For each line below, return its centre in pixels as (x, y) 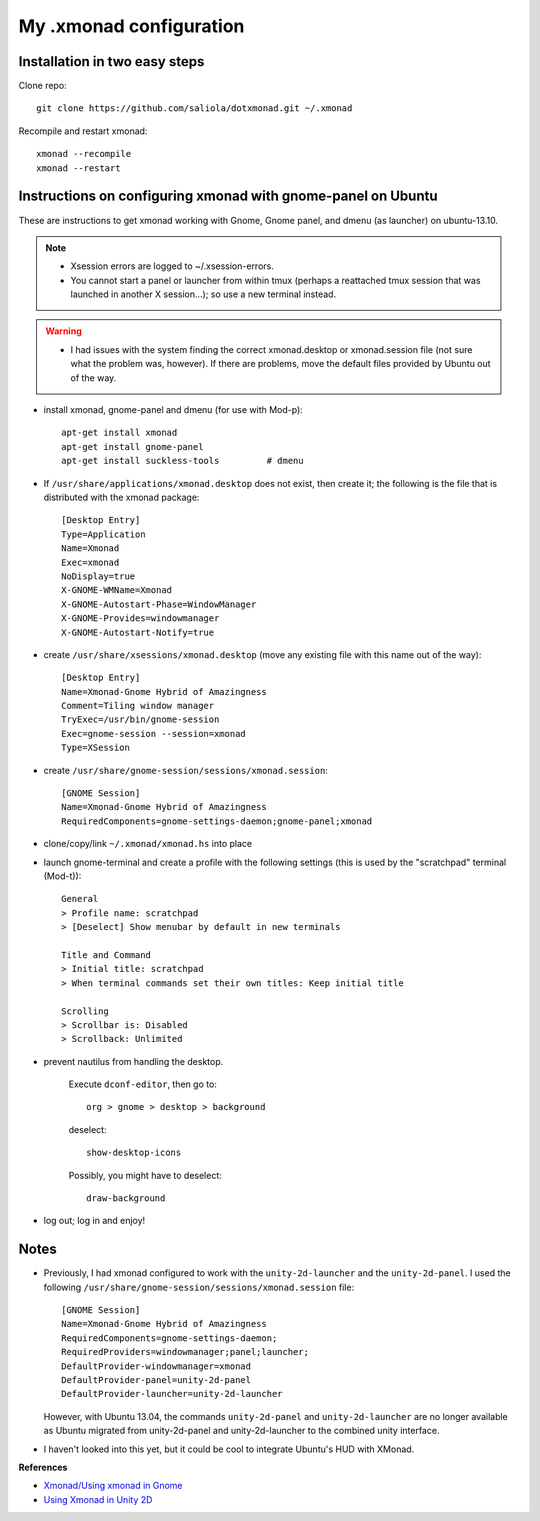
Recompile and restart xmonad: (83, 131)
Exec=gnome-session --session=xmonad (154, 733)
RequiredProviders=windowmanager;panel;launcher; (185, 1352)
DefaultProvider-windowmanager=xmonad (156, 1366)
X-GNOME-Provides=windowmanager (140, 618)
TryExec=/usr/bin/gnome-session (140, 719)
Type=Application (103, 534)
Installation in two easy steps (111, 61)
